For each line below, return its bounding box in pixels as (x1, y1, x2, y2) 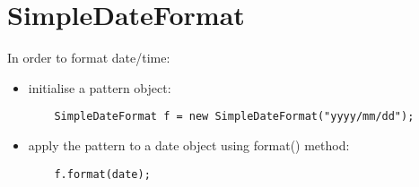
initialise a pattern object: (28, 78, 171, 97)
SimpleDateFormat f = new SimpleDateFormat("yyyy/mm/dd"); (54, 110, 415, 123)
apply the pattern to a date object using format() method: (28, 135, 350, 154)
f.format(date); (54, 167, 151, 181)
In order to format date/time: (7, 48, 170, 67)
